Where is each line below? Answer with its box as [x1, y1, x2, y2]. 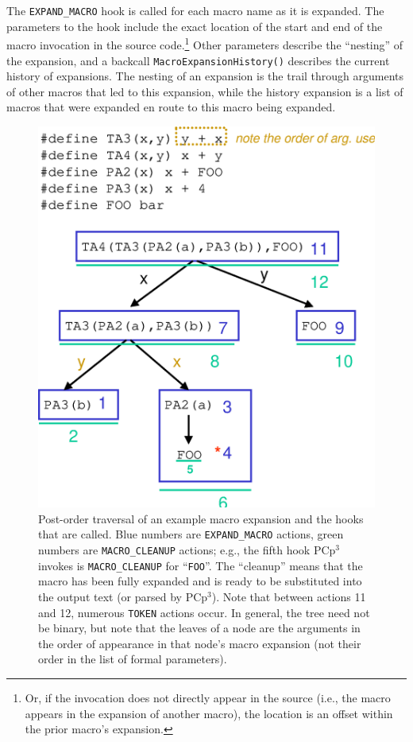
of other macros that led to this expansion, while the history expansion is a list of [6, 83, 403, 99]
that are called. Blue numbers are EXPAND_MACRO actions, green [38, 526, 344, 542]
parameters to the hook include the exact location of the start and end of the [6, 17, 383, 34]
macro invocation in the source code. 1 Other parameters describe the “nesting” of [6, 34, 403, 52]
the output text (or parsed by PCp [38, 588, 208, 604]
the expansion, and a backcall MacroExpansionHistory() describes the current [6, 52, 390, 68]
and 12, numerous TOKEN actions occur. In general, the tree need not [38, 604, 370, 620]
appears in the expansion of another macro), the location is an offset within [25, 705, 393, 721]
